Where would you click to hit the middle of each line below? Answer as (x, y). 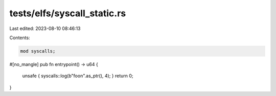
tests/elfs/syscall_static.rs (68, 13)
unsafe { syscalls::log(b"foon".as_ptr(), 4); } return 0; (78, 76)
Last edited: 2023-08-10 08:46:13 (45, 28)
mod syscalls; (38, 51)
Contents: (20, 38)
